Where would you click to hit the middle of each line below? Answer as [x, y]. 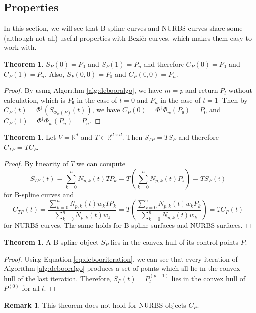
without [240, 90]
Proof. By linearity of [36, 163]
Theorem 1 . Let [30, 137]
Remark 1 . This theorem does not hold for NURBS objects [95, 304]
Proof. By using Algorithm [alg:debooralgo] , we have [83, 90]
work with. [20, 47]
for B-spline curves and [39, 194]
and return [202, 90]
